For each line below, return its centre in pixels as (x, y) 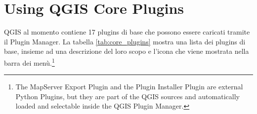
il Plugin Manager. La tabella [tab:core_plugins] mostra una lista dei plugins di (125, 41)
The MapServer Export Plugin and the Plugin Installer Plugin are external (129, 87)
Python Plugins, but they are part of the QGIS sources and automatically (128, 96)
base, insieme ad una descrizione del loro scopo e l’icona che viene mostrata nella (127, 51)
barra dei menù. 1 (29, 62)
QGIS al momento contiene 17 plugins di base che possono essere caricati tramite (127, 32)
